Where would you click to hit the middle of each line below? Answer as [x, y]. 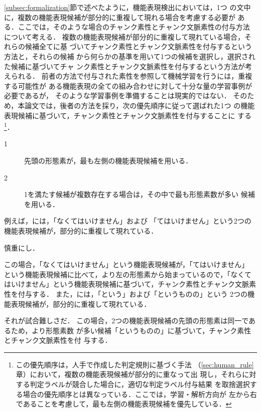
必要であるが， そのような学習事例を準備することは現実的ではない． [117, 95]
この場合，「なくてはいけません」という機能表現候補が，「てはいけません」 [126, 264]
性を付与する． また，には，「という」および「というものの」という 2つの [126, 293]
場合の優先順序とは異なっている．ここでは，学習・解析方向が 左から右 [140, 394]
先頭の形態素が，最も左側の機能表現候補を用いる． [108, 160]
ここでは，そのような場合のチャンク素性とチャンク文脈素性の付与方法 [134, 27]
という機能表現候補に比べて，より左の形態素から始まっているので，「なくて [128, 274]
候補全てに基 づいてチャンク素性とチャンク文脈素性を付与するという [138, 46]
